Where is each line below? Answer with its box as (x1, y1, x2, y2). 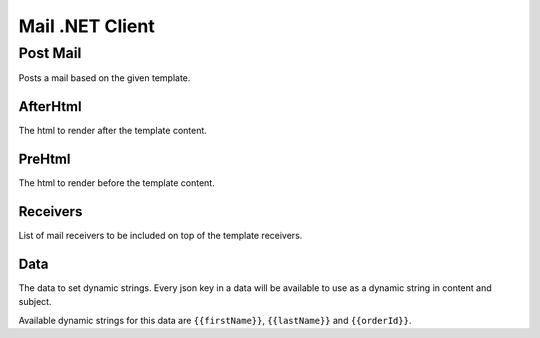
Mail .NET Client (18, 15, 155, 37)
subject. (18, 296, 52, 308)
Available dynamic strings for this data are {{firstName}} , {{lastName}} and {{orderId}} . (18, 314, 412, 326)
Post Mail (18, 44, 82, 62)
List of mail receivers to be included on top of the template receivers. (18, 230, 303, 242)
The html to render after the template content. (18, 125, 207, 137)
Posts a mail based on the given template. (18, 72, 191, 84)
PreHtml (18, 151, 71, 168)
